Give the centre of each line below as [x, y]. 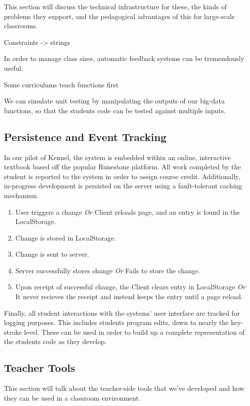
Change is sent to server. [52, 254]
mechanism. [21, 195]
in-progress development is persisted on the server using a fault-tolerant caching [123, 186]
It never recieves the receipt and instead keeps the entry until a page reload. [129, 296]
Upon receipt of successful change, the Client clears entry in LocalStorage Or [130, 287]
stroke [13, 332]
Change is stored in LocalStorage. [66, 237]
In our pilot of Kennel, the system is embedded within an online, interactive [117, 157]
